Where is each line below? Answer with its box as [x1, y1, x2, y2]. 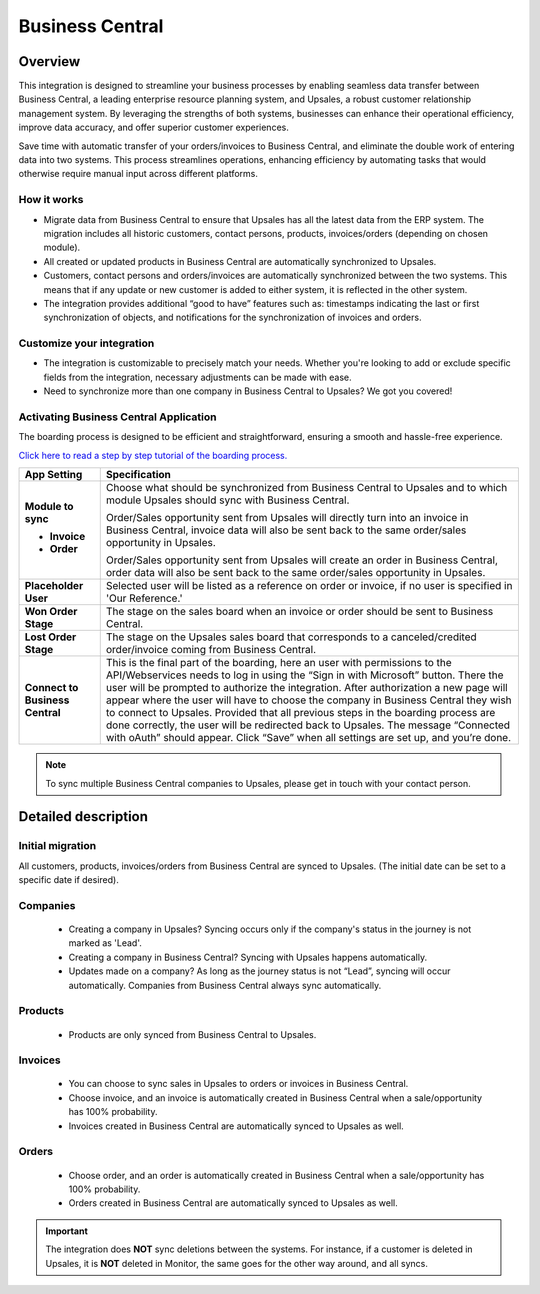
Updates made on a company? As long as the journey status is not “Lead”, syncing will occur [68, 965, 451, 977]
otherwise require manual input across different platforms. [18, 168, 259, 180]
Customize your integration [18, 336, 155, 350]
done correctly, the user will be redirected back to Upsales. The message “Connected [105, 718, 510, 732]
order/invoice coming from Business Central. [105, 643, 317, 657]
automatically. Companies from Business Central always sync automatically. [68, 979, 382, 991]
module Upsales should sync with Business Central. [105, 493, 350, 507]
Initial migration [18, 839, 97, 853]
